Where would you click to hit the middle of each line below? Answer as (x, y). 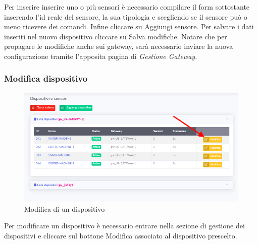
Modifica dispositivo (46, 78)
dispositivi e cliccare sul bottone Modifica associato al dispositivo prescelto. (121, 235)
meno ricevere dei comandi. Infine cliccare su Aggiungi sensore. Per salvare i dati (129, 26)
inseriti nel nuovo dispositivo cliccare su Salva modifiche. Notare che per (116, 36)
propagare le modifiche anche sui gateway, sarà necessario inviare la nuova (119, 46)
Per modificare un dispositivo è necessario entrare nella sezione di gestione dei (124, 226)
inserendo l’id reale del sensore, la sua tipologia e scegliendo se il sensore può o (126, 16)
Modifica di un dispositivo (65, 208)
